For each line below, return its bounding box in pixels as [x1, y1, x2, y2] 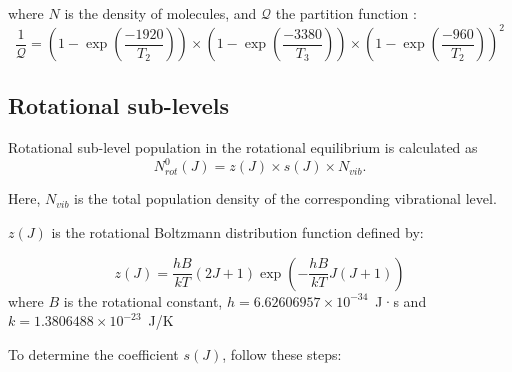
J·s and [375, 290, 427, 311]
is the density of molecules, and [64, 3, 257, 23]
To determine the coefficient [8, 343, 179, 364]
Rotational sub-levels [8, 90, 229, 121]
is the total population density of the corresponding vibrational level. [74, 188, 497, 209]
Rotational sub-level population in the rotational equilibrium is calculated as [8, 137, 478, 158]
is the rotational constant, [63, 290, 223, 311]
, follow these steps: [222, 343, 342, 364]
